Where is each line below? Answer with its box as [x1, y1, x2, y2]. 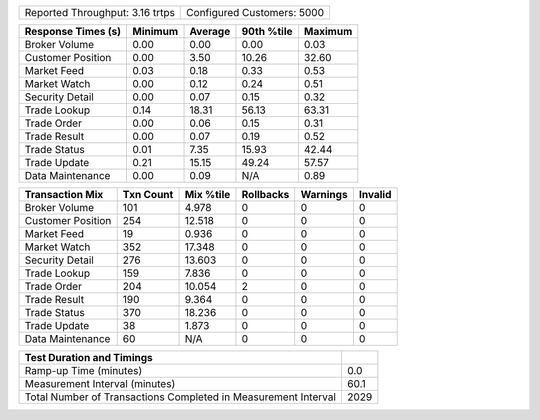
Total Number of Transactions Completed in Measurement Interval [24, 390, 337, 404]
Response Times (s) [24, 25, 122, 38]
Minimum [132, 25, 179, 38]
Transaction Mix [24, 188, 104, 201]
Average [189, 25, 231, 38]
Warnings [300, 188, 349, 201]
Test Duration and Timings [24, 351, 154, 364]
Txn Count [122, 188, 174, 201]
